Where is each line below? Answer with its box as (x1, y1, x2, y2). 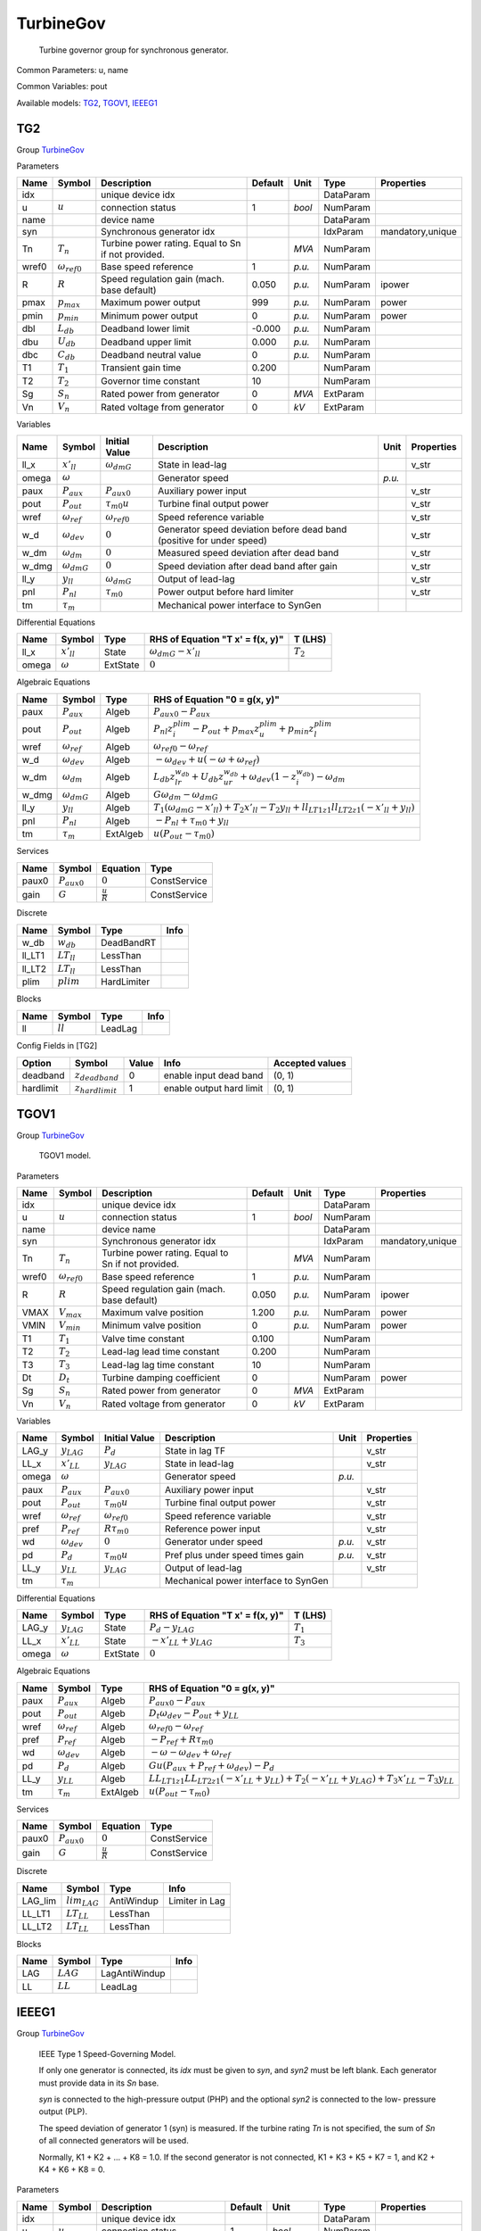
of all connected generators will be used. (38, 2136, 189, 2146)
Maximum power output (101, 296, 200, 309)
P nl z (152, 723, 174, 736)
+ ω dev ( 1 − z (239, 770, 298, 784)
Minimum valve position (102, 1319, 201, 1331)
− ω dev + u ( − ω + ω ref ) (155, 753, 260, 767)
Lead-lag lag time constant (102, 1358, 215, 1371)
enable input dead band (163, 1069, 264, 1082)
